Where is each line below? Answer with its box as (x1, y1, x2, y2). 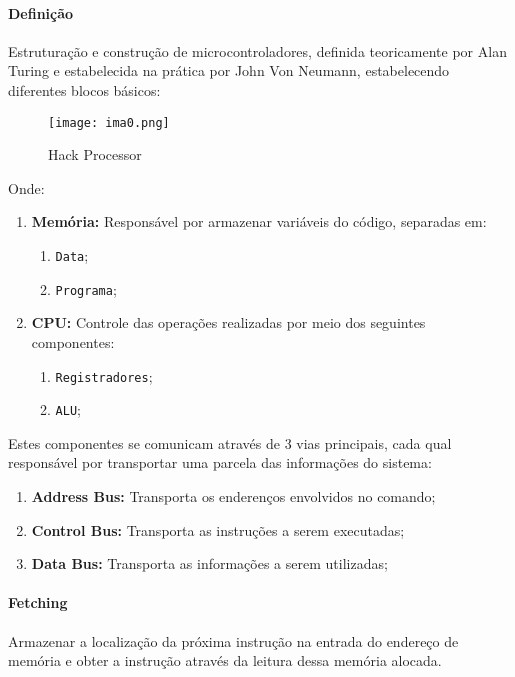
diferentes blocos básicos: (8, 79, 161, 100)
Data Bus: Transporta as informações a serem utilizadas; (31, 553, 388, 574)
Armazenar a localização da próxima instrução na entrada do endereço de (8, 630, 459, 651)
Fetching (8, 592, 68, 613)
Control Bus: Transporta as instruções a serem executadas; (31, 519, 405, 540)
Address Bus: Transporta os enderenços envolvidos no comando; (31, 486, 436, 507)
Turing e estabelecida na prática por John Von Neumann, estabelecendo (8, 60, 450, 81)
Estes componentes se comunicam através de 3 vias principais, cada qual (8, 432, 452, 453)
